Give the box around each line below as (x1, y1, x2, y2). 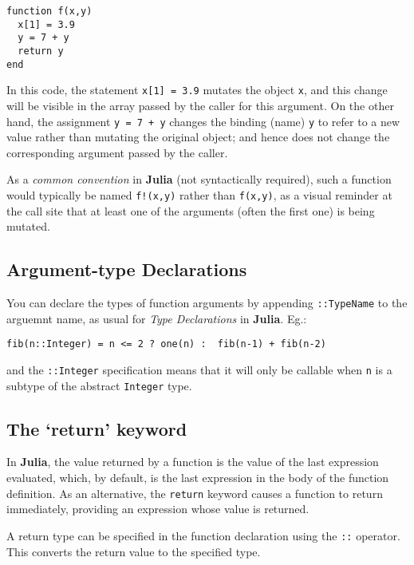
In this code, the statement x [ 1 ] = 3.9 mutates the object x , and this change (6, 81, 388, 98)
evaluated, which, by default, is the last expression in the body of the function (6, 469, 389, 486)
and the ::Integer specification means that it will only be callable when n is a (6, 361, 392, 377)
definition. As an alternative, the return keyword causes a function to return (6, 484, 383, 501)
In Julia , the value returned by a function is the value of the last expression (6, 453, 379, 470)
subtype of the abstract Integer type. (6, 377, 192, 393)
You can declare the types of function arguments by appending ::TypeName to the (6, 294, 408, 311)
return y (18, 45, 64, 57)
